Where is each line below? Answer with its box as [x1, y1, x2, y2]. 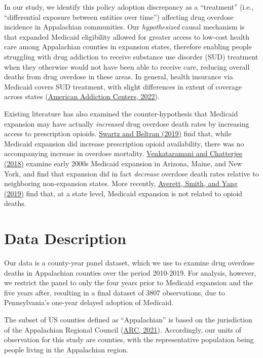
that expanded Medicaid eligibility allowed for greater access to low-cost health [4, 31, 250, 42]
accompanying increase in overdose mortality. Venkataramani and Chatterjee [4, 148, 243, 159]
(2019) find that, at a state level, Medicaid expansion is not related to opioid [4, 188, 243, 198]
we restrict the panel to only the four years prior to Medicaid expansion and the [4, 277, 253, 288]
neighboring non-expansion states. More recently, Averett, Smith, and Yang [4, 178, 238, 189]
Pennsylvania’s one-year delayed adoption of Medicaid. [4, 297, 174, 308]
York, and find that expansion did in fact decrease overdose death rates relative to [4, 168, 259, 178]
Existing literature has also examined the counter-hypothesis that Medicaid [4, 108, 238, 118]
